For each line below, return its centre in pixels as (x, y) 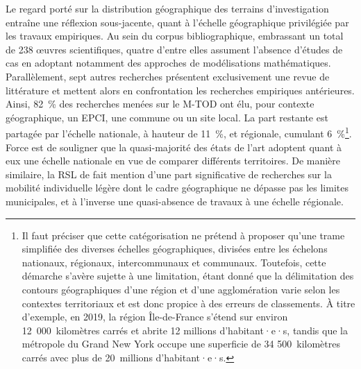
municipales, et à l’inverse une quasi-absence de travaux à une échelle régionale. (175, 201)
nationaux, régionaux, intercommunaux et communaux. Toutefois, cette (174, 262)
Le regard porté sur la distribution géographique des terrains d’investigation (167, 8)
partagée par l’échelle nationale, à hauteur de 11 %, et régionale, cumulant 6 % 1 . (179, 132)
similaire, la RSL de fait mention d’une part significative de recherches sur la (169, 174)
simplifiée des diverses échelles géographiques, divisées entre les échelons (175, 249)
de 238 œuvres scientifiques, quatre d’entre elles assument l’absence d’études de (174, 49)
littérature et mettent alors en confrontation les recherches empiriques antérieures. (180, 90)
